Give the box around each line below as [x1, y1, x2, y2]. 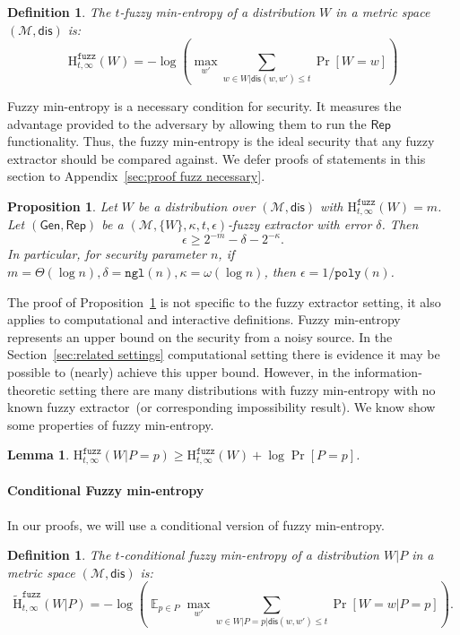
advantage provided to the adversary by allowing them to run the [7, 114, 367, 133]
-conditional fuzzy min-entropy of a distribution [119, 545, 379, 564]
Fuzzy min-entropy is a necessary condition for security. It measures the [7, 96, 402, 115]
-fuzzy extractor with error [228, 215, 372, 234]
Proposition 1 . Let [7, 196, 117, 215]
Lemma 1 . [7, 445, 70, 464]
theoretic [7, 380, 56, 399]
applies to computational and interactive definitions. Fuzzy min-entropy [7, 310, 401, 329]
